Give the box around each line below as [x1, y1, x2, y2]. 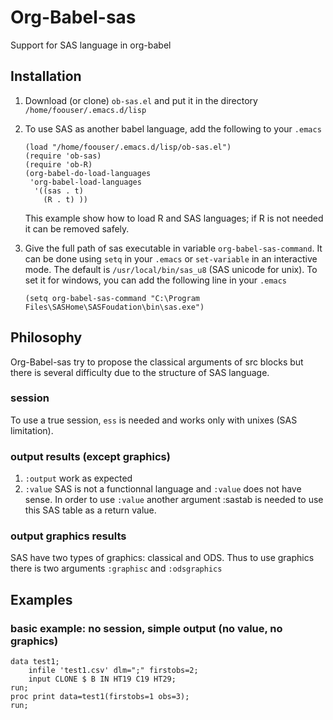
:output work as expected [24, 472, 133, 485]
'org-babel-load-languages [29, 177, 142, 187]
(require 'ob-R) [24, 159, 93, 170]
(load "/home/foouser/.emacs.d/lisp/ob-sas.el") [24, 142, 232, 152]
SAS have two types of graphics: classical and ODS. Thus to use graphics [10, 552, 315, 564]
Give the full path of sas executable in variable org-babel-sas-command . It [24, 242, 323, 254]
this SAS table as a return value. [24, 504, 157, 516]
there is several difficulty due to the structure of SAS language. [10, 366, 270, 378]
